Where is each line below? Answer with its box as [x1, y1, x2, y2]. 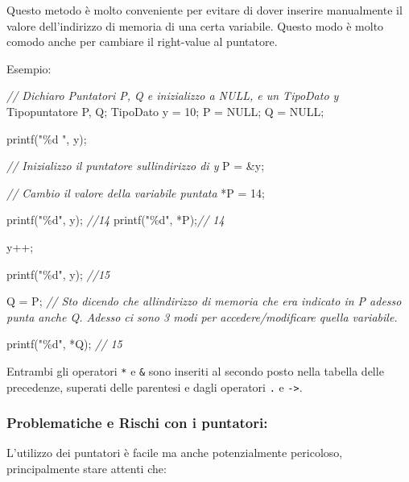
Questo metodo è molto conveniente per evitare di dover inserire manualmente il [6, 2, 403, 18]
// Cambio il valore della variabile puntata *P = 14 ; [6, 184, 265, 201]
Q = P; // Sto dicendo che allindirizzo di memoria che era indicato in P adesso [6, 293, 402, 310]
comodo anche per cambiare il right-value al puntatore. [6, 33, 278, 50]
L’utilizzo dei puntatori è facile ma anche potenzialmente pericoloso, [6, 444, 343, 461]
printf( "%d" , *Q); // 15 [6, 335, 122, 352]
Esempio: [6, 60, 52, 77]
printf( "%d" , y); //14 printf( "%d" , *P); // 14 [6, 211, 225, 228]
